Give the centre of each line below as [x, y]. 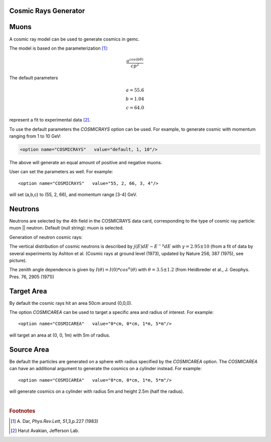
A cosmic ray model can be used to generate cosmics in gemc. [75, 39]
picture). [18, 260]
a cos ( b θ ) [135, 61]
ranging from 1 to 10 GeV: [35, 136]
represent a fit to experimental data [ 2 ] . [50, 120]
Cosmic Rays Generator [47, 11]
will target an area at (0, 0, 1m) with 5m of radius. [60, 335]
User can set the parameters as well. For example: [61, 172]
